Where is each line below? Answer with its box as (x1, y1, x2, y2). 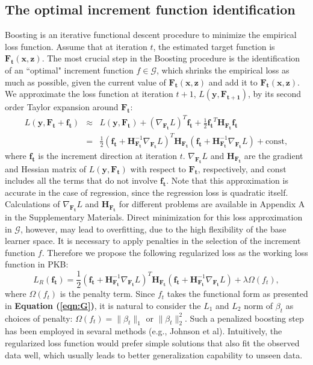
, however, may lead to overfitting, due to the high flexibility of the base (20, 222, 287, 235)
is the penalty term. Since (60, 287, 155, 300)
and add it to (208, 75, 258, 88)
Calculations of (5, 198, 60, 210)
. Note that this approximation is (166, 174, 288, 187)
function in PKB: (5, 258, 69, 270)
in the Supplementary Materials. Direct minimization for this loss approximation (5, 211, 303, 223)
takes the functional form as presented (167, 287, 308, 300)
